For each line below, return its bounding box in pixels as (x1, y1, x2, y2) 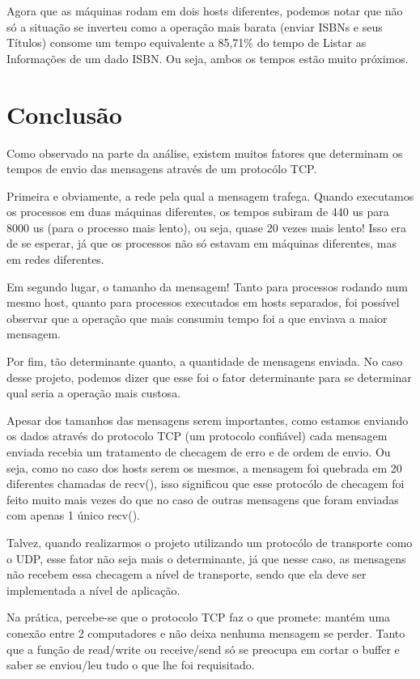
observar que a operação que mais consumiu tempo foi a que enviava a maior (6, 309, 388, 326)
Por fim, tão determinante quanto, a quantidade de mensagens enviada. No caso (6, 353, 403, 370)
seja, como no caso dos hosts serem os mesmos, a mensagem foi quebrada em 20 (6, 459, 402, 476)
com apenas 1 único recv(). (6, 507, 140, 524)
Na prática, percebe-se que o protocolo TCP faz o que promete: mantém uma (6, 609, 391, 626)
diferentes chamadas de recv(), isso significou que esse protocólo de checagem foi (6, 475, 405, 492)
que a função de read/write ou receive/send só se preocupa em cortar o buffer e (6, 640, 400, 657)
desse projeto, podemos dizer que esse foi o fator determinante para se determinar (6, 368, 412, 385)
